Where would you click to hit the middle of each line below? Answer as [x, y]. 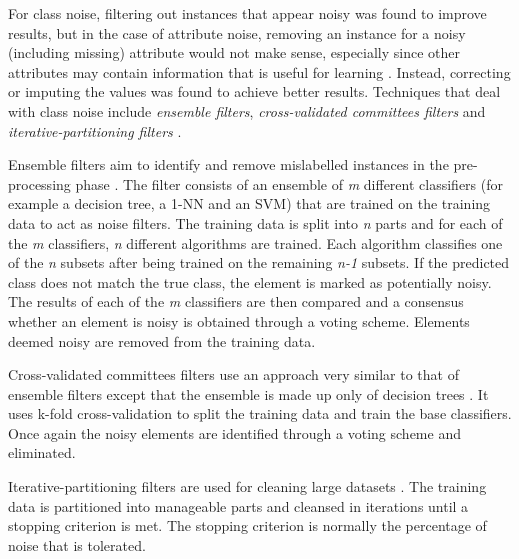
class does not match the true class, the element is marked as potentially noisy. [250, 281]
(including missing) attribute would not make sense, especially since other [234, 52]
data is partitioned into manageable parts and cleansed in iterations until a [238, 505]
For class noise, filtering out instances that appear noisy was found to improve [247, 13]
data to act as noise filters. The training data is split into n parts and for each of [255, 222]
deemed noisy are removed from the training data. [162, 340]
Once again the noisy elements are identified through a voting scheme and [234, 432]
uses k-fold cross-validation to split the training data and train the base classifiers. [260, 413]
